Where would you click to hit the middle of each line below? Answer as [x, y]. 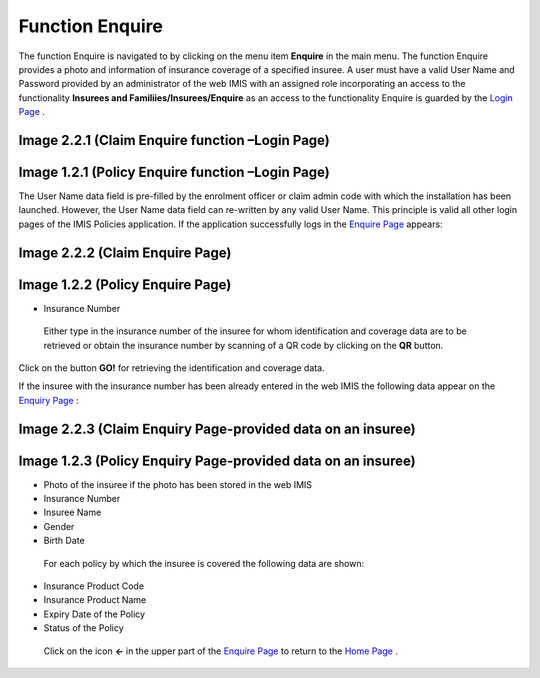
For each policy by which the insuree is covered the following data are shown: [204, 563]
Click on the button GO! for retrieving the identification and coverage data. [171, 367]
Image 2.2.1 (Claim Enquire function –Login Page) [174, 140]
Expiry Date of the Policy [94, 614]
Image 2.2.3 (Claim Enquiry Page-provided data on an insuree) [217, 428]
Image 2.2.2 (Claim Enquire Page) [125, 252]
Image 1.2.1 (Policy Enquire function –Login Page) [174, 171]
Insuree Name [72, 512]
